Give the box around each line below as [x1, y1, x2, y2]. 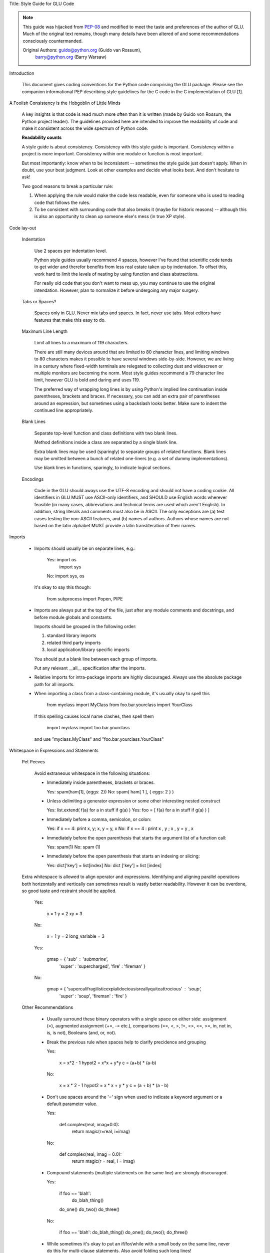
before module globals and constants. [34, 614, 112, 620]
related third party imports [46, 640, 101, 646]
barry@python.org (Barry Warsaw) [35, 54, 107, 60]
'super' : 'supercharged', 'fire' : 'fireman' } [59, 963, 146, 969]
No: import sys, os [46, 573, 84, 579]
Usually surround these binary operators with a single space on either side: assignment [46, 1015, 227, 1022]
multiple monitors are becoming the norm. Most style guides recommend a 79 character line [34, 370, 224, 376]
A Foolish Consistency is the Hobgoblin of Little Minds [9, 100, 121, 106]
